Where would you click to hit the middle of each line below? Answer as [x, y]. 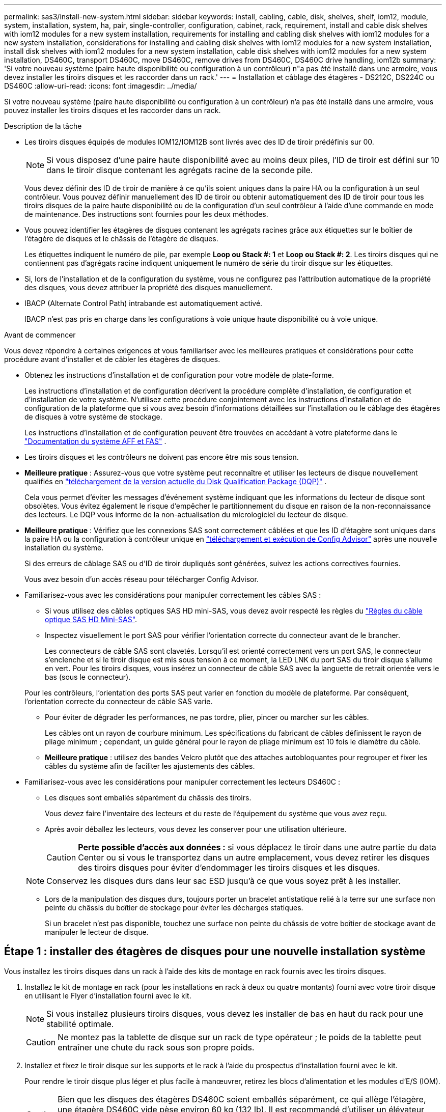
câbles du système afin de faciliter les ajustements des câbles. [150, 766]
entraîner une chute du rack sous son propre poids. [156, 1047]
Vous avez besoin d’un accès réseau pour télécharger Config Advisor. [142, 579]
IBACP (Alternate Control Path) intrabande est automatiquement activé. [144, 303]
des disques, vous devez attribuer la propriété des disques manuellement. [149, 287]
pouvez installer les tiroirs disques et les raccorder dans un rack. [113, 110]
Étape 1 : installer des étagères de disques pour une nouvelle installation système [215, 952]
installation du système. [64, 548]
